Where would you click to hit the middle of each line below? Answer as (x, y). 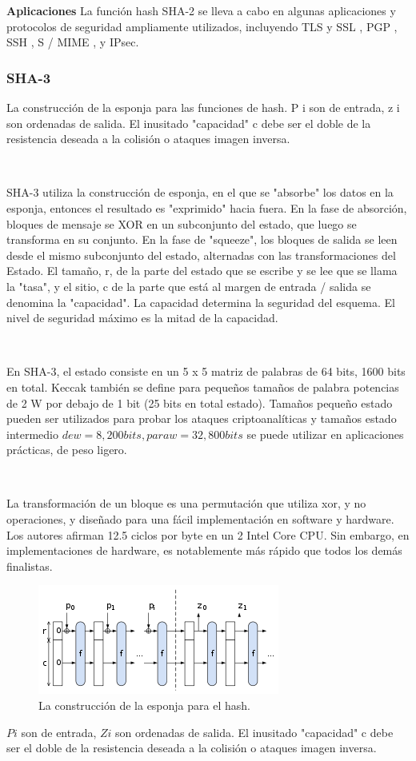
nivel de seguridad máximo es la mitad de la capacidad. (142, 318)
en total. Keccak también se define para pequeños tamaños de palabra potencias (203, 386)
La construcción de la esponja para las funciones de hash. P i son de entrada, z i (203, 107)
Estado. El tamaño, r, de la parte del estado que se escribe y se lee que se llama (202, 271)
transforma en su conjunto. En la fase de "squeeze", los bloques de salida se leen (202, 239)
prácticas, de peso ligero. (67, 450)
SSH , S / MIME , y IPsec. (73, 42)
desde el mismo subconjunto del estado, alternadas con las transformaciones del (201, 255)
